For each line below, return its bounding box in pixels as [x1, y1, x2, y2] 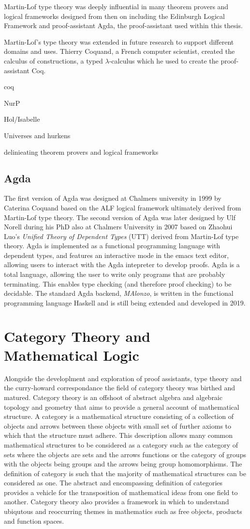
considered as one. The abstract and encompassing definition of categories [4, 478, 223, 488]
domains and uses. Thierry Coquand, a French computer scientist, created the [4, 46, 235, 56]
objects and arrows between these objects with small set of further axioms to [4, 420, 232, 431]
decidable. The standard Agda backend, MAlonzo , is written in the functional [4, 288, 234, 298]
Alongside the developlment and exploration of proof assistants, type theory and [4, 373, 242, 383]
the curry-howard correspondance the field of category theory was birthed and [4, 383, 235, 393]
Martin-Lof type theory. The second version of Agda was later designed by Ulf [4, 212, 235, 222]
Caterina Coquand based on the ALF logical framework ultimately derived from [4, 202, 241, 212]
